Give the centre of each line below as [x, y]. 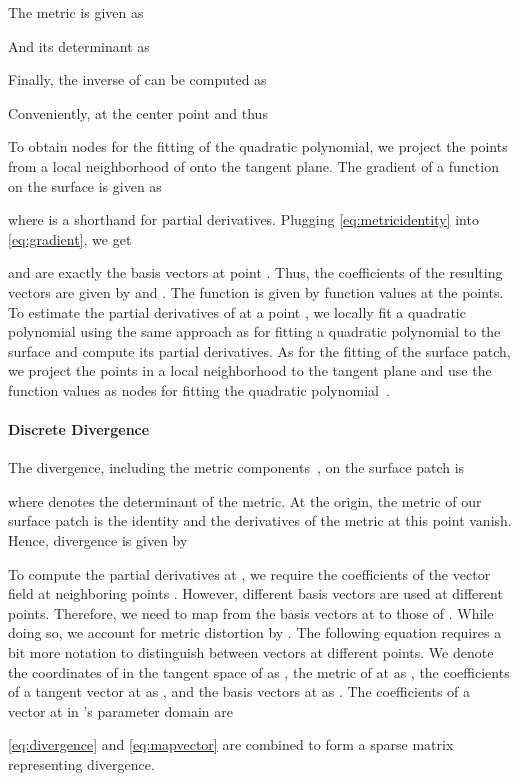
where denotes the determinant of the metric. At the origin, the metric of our [245, 500]
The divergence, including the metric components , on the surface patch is [236, 467]
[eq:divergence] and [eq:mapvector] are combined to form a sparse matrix [231, 744]
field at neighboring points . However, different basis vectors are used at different [255, 593]
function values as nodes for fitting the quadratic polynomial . [199, 389]
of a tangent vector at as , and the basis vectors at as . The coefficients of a [239, 691]
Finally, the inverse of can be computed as [137, 79]
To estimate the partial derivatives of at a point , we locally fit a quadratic [237, 311]
